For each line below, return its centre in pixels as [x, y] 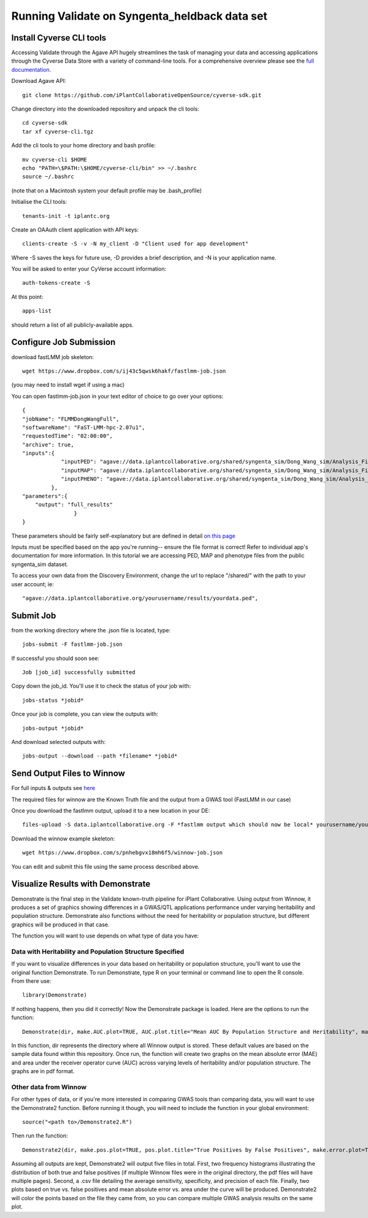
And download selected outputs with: [59, 742]
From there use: [31, 981]
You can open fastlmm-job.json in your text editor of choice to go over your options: [117, 396]
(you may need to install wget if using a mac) [68, 385]
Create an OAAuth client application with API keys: [75, 230]
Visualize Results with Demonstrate [81, 884]
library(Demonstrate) [55, 995]
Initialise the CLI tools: [39, 202]
